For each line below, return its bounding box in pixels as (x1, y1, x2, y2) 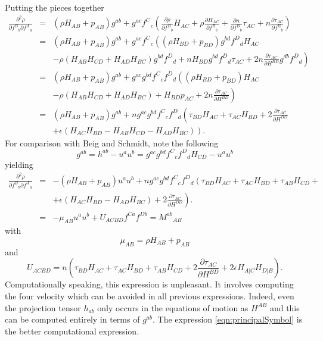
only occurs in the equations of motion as (97, 301, 249, 314)
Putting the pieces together (5, 1, 104, 13)
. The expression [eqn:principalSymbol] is (153, 313, 303, 326)
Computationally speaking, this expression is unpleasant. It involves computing (5, 278, 294, 290)
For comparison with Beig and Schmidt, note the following (5, 136, 219, 149)
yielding (5, 158, 33, 171)
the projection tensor (5, 301, 81, 314)
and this (269, 301, 300, 314)
